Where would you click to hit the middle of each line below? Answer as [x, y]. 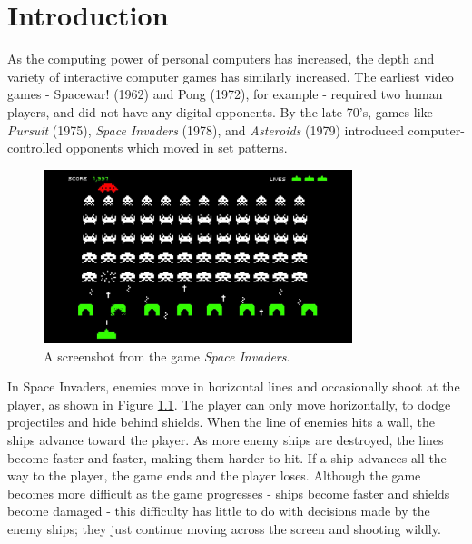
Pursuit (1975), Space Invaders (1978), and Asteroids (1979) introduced [206, 129]
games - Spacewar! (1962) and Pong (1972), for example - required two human [225, 94]
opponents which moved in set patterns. [177, 148]
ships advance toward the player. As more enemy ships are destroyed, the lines [226, 439]
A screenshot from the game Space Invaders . [167, 356]
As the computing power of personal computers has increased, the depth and [221, 59]
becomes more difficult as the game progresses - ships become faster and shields [229, 493]
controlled [35, 148]
